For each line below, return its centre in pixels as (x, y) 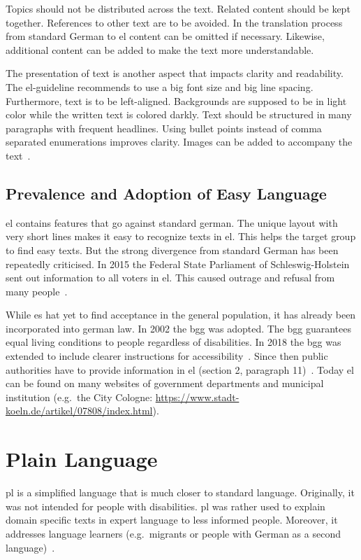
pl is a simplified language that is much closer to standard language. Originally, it (180, 492)
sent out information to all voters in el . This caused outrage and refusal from (170, 278)
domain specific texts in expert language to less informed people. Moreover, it (172, 520)
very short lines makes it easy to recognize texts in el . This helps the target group (181, 236)
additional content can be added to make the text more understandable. (160, 49)
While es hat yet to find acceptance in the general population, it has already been (181, 315)
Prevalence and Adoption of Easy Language (166, 193)
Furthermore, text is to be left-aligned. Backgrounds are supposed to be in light (176, 100)
